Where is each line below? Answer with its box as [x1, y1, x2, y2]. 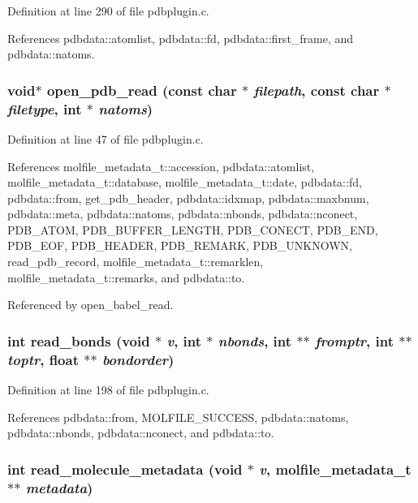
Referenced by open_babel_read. [7, 296, 174, 313]
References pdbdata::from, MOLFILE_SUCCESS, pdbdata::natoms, [7, 408, 349, 425]
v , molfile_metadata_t [259, 458, 412, 479]
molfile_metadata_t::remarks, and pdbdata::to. [7, 269, 245, 286]
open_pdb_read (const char [46, 80, 237, 100]
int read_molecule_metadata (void [7, 458, 243, 479]
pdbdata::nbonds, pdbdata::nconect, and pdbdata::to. [7, 424, 274, 441]
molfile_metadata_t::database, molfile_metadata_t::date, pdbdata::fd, [7, 174, 362, 191]
